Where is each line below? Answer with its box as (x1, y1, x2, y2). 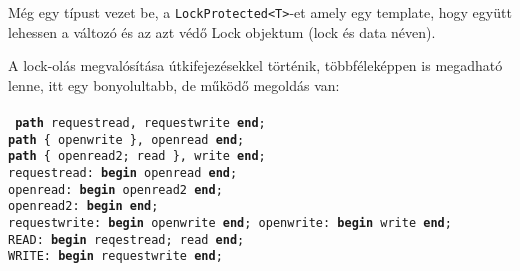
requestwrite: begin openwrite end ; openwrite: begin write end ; (8, 215, 452, 230)
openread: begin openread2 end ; (8, 182, 223, 197)
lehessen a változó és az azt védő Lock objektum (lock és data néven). (8, 21, 436, 42)
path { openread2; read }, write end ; (8, 149, 266, 164)
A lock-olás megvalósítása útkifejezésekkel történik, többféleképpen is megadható (8, 55, 503, 76)
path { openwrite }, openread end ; (8, 132, 245, 147)
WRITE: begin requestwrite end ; (8, 249, 223, 264)
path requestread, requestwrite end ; (15, 116, 266, 131)
